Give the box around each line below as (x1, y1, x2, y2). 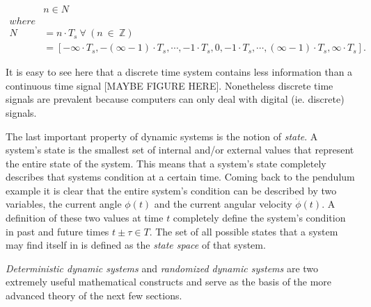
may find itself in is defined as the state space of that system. (6, 238, 266, 252)
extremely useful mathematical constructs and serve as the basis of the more (6, 274, 332, 289)
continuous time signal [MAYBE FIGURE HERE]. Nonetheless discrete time (6, 78, 333, 92)
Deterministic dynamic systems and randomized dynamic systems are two (6, 260, 319, 275)
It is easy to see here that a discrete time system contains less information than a (6, 65, 353, 79)
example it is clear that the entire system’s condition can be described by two (6, 183, 337, 197)
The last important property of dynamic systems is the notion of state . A (6, 128, 318, 143)
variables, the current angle (6, 197, 122, 211)
